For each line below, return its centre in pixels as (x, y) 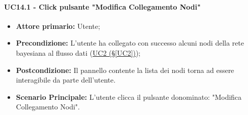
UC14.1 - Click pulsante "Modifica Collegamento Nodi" (103, 6)
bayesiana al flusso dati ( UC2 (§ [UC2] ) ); (78, 52)
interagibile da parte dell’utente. (66, 80)
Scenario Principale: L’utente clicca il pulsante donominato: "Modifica (129, 97)
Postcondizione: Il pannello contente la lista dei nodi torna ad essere (125, 70)
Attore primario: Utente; (58, 26)
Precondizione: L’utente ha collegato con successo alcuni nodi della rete (130, 43)
